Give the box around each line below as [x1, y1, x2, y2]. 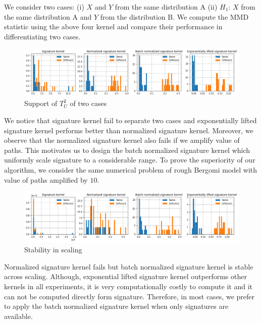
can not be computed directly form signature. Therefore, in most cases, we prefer [4, 291, 254, 301]
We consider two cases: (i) [4, 2, 84, 12]
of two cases [70, 98, 107, 109]
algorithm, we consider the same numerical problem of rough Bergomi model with [4, 165, 257, 175]
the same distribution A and [4, 11, 92, 22]
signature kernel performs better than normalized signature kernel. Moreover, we [4, 125, 253, 135]
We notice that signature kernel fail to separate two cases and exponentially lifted [4, 115, 257, 126]
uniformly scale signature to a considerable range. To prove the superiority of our [4, 154, 255, 165]
